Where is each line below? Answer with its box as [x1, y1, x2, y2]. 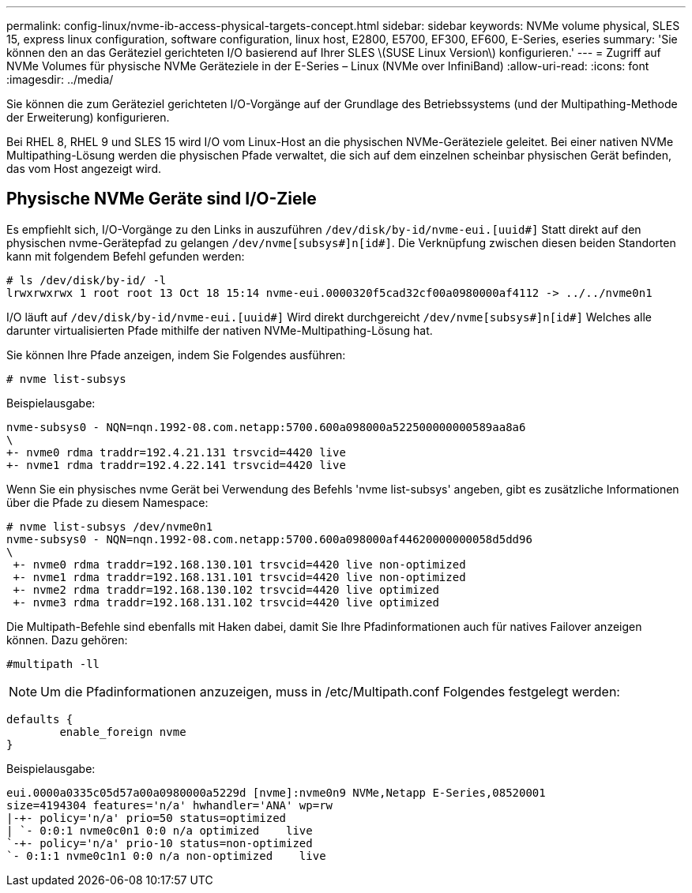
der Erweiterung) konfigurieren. [6, 111, 170, 124]
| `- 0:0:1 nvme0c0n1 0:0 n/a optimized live [6, 824, 313, 837]
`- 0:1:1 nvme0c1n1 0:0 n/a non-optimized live [6, 849, 326, 862]
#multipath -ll [6, 657, 100, 670]
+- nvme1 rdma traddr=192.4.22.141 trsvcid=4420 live [6, 458, 346, 471]
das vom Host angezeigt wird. [6, 162, 162, 175]
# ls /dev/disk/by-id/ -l [6, 273, 167, 287]
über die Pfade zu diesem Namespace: [6, 495, 209, 509]
